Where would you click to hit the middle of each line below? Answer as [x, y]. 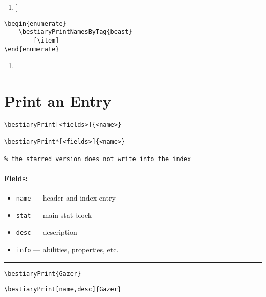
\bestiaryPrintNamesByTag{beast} [75, 32]
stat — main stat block [54, 215]
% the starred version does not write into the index [98, 159]
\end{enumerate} [32, 49]
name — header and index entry [66, 198]
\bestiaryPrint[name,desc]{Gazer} [63, 290]
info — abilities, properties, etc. [67, 249]
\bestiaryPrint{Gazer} [43, 274]
